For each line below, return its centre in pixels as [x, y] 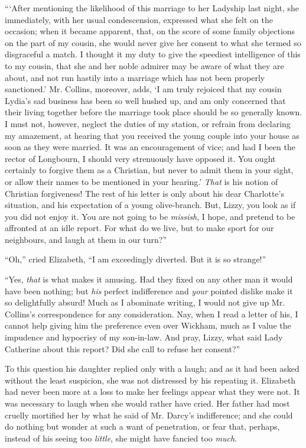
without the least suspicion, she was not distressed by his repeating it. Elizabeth [150, 380]
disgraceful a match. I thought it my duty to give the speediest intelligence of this [153, 54]
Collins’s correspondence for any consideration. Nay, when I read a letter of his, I [152, 314]
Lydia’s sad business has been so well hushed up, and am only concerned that [145, 100]
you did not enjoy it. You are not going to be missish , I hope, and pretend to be [150, 216]
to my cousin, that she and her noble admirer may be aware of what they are [144, 65]
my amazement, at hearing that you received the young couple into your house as [152, 135]
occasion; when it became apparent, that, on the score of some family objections [150, 31]
